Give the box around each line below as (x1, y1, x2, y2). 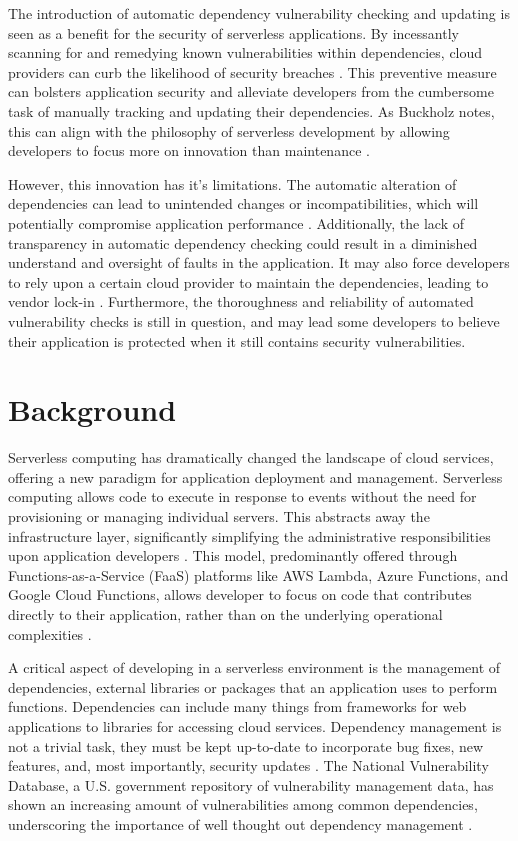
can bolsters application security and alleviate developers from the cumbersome (8, 81, 494, 102)
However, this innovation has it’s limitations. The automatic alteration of (8, 173, 457, 194)
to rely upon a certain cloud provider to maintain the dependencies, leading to (8, 271, 489, 292)
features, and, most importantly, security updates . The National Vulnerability (8, 755, 489, 776)
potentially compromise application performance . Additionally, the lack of (8, 212, 465, 233)
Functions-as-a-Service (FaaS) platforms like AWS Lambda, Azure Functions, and (8, 564, 509, 585)
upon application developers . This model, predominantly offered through (8, 545, 458, 566)
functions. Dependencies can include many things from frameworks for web (8, 696, 467, 717)
